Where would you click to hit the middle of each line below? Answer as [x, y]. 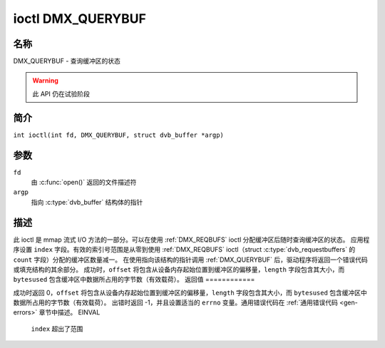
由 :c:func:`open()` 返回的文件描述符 [84, 183]
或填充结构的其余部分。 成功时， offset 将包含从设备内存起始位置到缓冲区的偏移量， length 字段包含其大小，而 [179, 269]
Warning [45, 81]
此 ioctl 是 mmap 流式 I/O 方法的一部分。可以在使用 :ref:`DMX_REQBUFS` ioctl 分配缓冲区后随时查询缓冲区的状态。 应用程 [191, 240]
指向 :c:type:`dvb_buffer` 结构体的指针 [87, 202]
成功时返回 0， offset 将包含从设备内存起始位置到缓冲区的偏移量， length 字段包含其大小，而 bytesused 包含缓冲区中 [190, 292]
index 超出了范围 [57, 329]
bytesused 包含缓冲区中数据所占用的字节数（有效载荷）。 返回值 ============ [134, 280]
